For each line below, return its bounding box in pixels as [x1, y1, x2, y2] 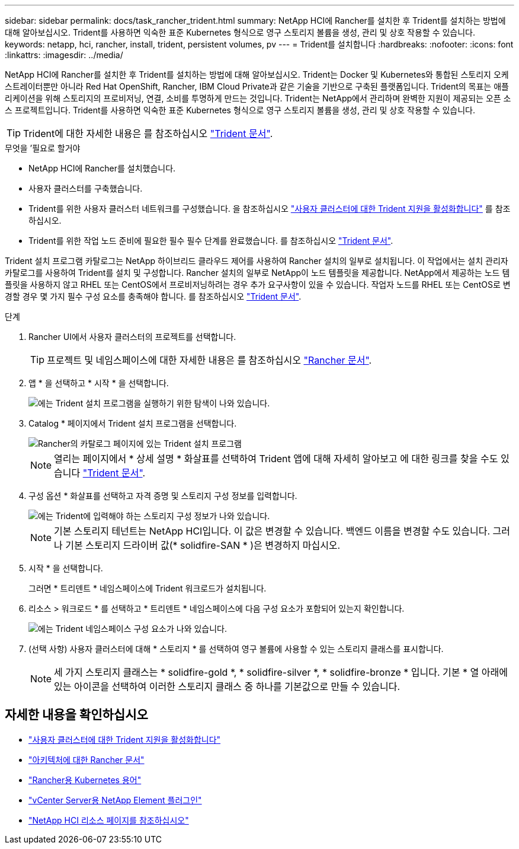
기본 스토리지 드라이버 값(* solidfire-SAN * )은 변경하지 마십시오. [65, 539, 341, 551]
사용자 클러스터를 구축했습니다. [28, 183, 143, 193]
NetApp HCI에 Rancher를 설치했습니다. [28, 163, 176, 173]
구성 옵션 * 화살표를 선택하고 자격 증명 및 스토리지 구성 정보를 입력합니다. [28, 491, 297, 501]
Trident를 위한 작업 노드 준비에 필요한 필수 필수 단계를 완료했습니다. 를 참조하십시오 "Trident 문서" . [28, 236, 393, 246]
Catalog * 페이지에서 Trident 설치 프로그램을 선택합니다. [28, 418, 237, 428]
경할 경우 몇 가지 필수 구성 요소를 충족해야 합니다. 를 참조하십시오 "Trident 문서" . [5, 291, 302, 301]
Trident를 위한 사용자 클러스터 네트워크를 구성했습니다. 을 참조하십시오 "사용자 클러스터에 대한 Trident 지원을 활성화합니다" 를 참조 [28, 203, 511, 214]
